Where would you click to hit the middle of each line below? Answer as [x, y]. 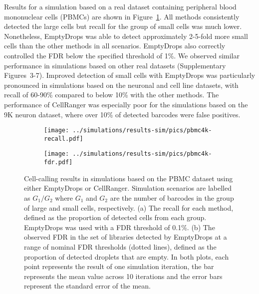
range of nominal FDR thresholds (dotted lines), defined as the [120, 246]
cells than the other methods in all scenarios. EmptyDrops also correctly [115, 46]
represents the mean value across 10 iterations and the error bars [123, 276]
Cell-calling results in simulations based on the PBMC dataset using [129, 178]
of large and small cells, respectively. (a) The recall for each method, [129, 207]
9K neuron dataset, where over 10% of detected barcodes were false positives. [122, 114]
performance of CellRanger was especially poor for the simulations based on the [126, 104]
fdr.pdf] [58, 162]
